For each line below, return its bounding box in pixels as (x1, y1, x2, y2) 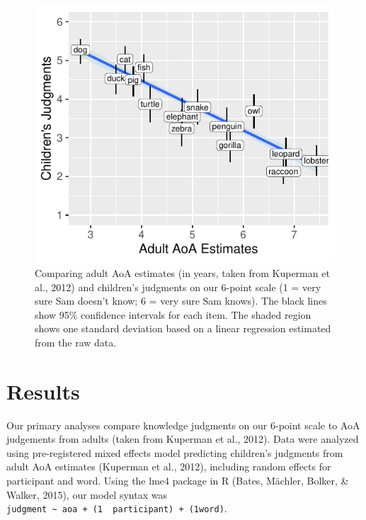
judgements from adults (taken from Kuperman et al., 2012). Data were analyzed (6, 431, 359, 446)
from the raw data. (35, 334, 117, 349)
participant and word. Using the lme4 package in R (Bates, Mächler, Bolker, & (6, 473, 349, 488)
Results (6, 376, 80, 405)
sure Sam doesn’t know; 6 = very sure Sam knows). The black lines (35, 293, 327, 308)
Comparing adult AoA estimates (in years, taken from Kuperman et (35, 266, 330, 281)
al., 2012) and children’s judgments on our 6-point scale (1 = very (35, 279, 321, 294)
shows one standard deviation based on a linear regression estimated (35, 321, 331, 336)
